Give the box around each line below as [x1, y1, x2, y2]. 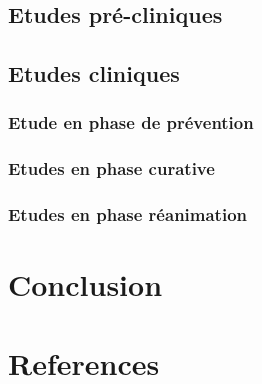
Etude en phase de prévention [8, 110, 254, 135]
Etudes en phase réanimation [8, 202, 248, 227]
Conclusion [8, 264, 163, 305]
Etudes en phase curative [8, 156, 215, 181]
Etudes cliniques [8, 58, 180, 89]
